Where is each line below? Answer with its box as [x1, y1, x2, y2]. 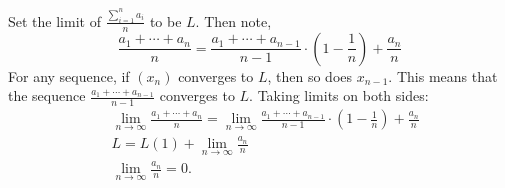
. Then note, [195, 10, 272, 31]
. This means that [388, 65, 498, 86]
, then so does [267, 65, 353, 86]
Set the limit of [8, 10, 101, 31]
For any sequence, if [8, 65, 130, 86]
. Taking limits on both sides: [249, 85, 429, 106]
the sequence [8, 85, 86, 106]
